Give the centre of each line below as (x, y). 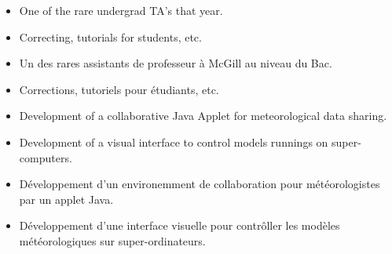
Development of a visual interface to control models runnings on (174, 142)
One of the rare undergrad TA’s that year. (121, 10)
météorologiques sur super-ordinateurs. (112, 240)
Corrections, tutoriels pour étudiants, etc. (119, 89)
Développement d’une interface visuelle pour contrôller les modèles (180, 225)
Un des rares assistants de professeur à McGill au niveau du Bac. (176, 63)
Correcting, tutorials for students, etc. (110, 36)
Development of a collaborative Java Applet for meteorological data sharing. (203, 116)
